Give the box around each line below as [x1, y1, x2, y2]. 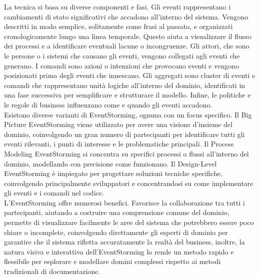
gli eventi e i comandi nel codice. [4, 187, 104, 198]
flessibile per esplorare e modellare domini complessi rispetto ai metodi [4, 256, 221, 266]
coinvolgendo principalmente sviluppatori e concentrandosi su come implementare [4, 177, 253, 188]
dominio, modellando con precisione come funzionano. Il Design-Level [4, 158, 217, 168]
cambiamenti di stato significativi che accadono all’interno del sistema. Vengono [4, 11, 248, 21]
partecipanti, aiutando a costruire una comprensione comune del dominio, [4, 207, 229, 217]
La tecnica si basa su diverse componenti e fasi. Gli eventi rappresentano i [4, 1, 231, 11]
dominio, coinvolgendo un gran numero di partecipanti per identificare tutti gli [4, 128, 245, 139]
